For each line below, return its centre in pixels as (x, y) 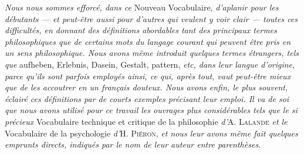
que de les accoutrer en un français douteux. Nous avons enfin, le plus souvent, (146, 87)
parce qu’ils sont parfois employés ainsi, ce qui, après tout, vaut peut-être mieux (148, 76)
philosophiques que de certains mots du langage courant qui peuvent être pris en (148, 41)
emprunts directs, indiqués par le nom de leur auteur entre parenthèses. (133, 144)
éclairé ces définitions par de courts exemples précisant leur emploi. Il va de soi (147, 98)
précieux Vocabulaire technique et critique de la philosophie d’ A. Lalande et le (146, 121)
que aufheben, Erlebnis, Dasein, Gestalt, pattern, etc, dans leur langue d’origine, (150, 64)
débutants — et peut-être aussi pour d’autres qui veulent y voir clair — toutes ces (151, 18)
